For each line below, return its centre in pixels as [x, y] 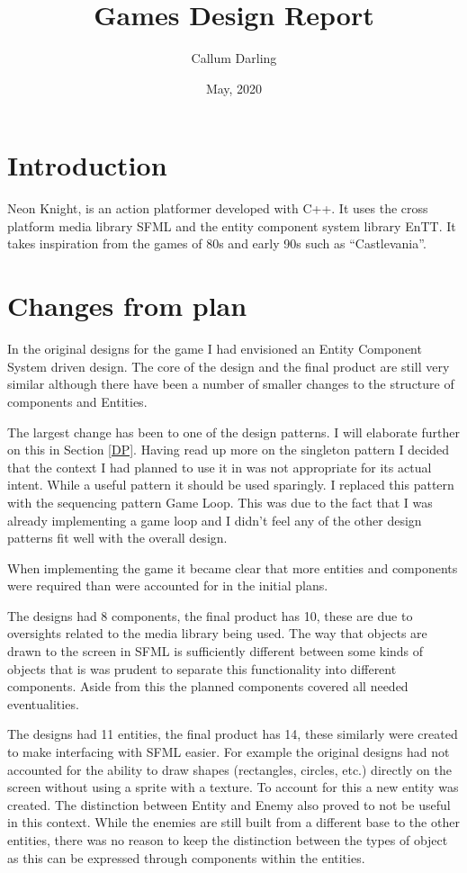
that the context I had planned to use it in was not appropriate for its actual [220, 467]
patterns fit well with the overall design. [117, 538]
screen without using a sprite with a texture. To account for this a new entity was [233, 787]
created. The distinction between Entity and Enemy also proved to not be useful [229, 804]
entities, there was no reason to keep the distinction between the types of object [228, 840]
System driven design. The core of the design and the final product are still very [229, 366]
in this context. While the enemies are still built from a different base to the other [233, 822]
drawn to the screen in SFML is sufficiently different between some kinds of [216, 651]
